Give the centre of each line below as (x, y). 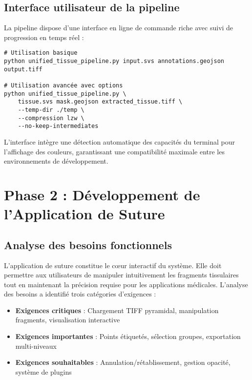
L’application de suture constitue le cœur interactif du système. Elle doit (113, 265)
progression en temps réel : (44, 37)
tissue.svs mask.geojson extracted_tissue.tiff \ (100, 102)
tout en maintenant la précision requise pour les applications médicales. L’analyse (126, 284)
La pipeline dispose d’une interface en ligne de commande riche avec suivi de (119, 28)
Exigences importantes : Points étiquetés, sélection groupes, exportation (128, 336)
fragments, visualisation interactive (68, 320)
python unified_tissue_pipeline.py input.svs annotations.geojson (114, 61)
